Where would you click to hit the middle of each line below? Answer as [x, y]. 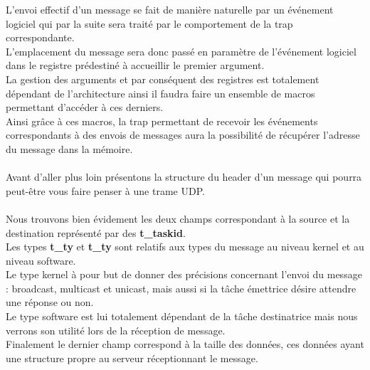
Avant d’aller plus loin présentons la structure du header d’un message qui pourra [184, 177]
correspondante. [40, 37]
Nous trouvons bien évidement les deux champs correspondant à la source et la [178, 218]
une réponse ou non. [50, 302]
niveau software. [41, 260]
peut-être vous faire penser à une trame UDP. [105, 190]
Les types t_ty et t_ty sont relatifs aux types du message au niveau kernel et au [185, 247]
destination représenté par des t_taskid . [96, 232]
